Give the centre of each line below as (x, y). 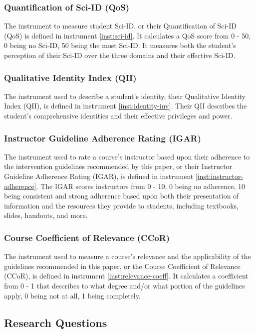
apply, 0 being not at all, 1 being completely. (72, 295)
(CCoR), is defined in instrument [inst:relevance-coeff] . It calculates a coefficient (126, 276)
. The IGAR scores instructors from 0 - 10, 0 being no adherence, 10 (141, 186)
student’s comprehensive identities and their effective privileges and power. (118, 115)
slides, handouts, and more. (46, 215)
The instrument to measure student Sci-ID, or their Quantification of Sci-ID (120, 26)
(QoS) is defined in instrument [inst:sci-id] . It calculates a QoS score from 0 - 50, (127, 35)
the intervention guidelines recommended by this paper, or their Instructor (118, 166)
